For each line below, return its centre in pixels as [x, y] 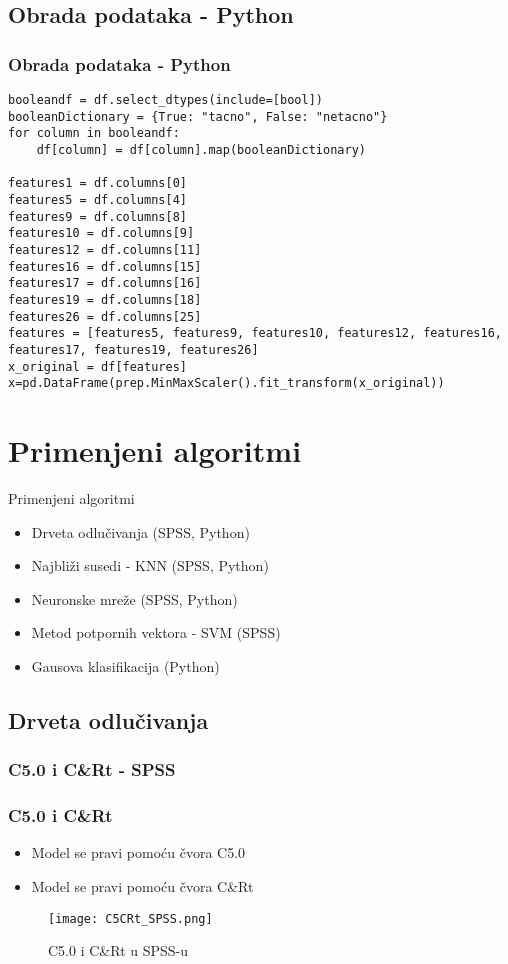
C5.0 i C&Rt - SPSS [92, 769]
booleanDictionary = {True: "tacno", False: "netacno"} [198, 116]
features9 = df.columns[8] [97, 216]
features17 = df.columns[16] [105, 283]
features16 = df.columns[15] [105, 266]
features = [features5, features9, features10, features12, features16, [255, 333]
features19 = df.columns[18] [105, 299]
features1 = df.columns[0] [97, 183]
